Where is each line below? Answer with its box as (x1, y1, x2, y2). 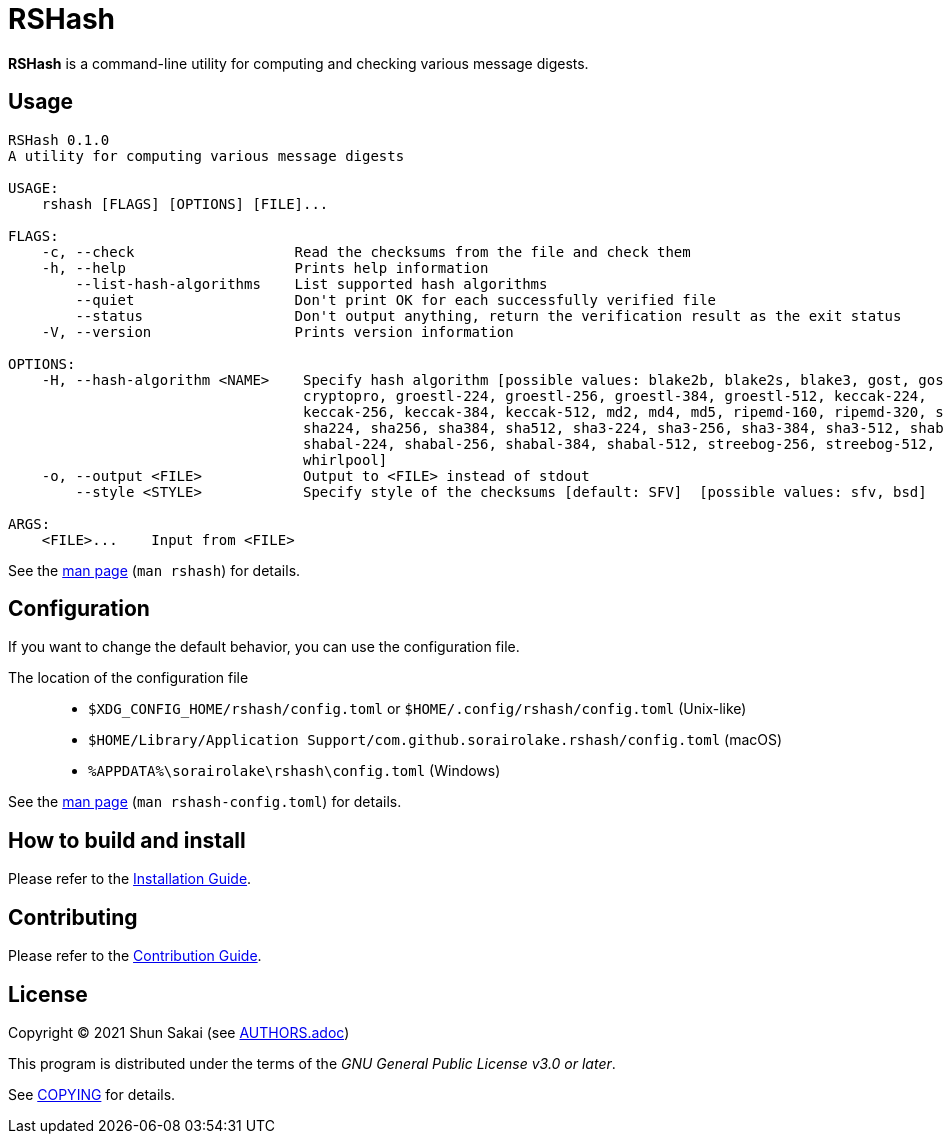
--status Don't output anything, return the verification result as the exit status (75, 307, 902, 324)
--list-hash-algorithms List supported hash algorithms (75, 275, 548, 292)
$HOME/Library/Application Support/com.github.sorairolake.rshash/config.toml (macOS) (88, 731, 783, 749)
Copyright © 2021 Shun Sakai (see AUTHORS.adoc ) (8, 1023, 350, 1041)
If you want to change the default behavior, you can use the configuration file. (8, 638, 520, 656)
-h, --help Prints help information (41, 259, 489, 276)
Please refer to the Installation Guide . (8, 870, 252, 888)
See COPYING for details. (8, 1085, 176, 1103)
